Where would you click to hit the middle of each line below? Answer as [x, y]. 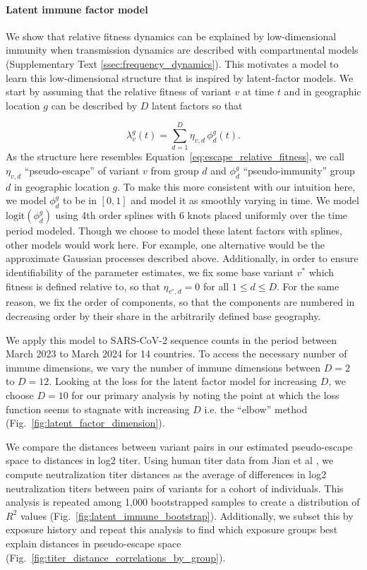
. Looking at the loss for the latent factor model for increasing [183, 381]
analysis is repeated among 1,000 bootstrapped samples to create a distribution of [183, 502]
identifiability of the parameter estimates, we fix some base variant [150, 272]
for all [216, 286]
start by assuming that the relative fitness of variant [119, 91]
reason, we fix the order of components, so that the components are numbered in [180, 302]
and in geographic [323, 91]
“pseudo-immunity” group [299, 171]
